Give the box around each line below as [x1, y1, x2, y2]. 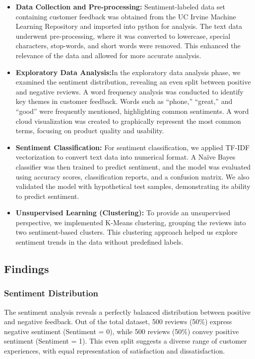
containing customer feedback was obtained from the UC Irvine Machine [15, 11, 236, 21]
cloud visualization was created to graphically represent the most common [15, 115, 241, 126]
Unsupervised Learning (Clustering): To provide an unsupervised [15, 207, 231, 218]
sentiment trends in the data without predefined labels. [15, 237, 184, 247]
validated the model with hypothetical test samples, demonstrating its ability [15, 181, 251, 191]
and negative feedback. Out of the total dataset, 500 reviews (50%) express [4, 316, 232, 327]
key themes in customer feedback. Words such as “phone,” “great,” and [15, 96, 233, 106]
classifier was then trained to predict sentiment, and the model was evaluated [15, 161, 251, 172]
